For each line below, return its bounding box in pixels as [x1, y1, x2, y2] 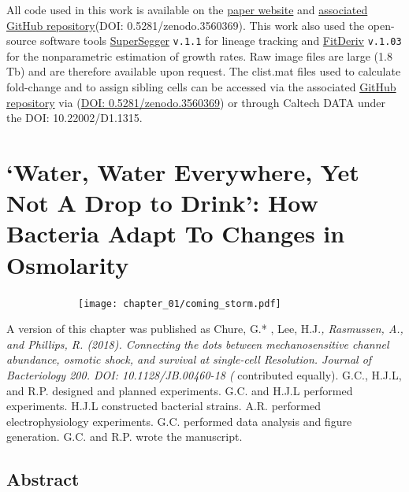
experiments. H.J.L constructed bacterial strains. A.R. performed [6, 398, 321, 414]
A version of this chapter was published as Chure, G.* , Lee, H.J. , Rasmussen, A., [6, 320, 403, 337]
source [6, 32, 37, 49]
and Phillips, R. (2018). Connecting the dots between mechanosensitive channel [6, 335, 389, 352]
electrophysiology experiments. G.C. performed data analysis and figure [6, 412, 352, 429]
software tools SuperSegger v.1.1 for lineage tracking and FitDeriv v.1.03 [39, 32, 402, 49]
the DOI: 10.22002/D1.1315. [6, 109, 143, 126]
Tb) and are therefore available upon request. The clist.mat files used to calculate [6, 63, 401, 80]
